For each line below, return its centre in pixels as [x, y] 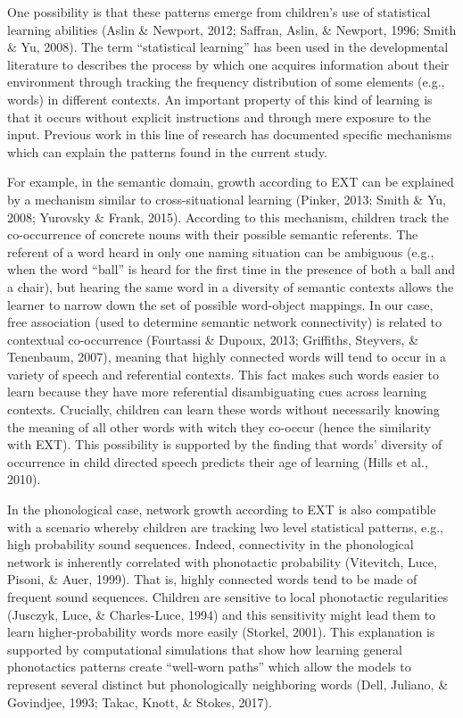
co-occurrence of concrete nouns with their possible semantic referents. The [213, 234]
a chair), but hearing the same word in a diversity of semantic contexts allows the [231, 286]
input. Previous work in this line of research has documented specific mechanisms [230, 134]
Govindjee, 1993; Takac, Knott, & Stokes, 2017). [140, 701]
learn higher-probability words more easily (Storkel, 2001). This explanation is [221, 632]
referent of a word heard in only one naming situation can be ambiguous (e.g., [221, 251]
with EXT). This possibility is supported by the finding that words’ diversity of [225, 444]
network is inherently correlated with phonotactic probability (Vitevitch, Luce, [222, 561]
